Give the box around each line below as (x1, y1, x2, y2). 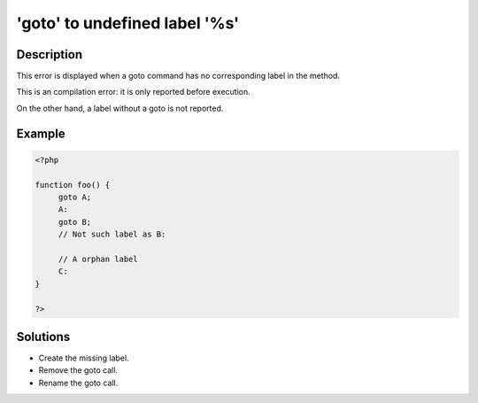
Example (16, 126, 66, 141)
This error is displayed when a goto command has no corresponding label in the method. (16, 71, 341, 81)
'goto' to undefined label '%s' (16, 13, 240, 33)
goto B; (58, 217, 92, 227)
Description (16, 47, 83, 62)
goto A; (58, 192, 92, 203)
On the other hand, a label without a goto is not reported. (16, 103, 224, 113)
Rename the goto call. (38, 377, 119, 388)
